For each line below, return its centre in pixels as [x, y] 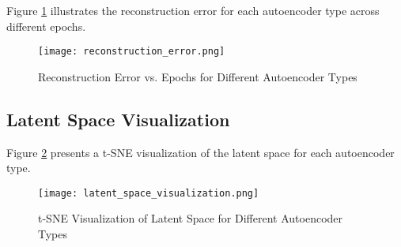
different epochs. [46, 26]
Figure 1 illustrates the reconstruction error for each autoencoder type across [193, 10]
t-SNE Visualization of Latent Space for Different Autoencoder [191, 218]
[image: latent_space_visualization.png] [149, 193]
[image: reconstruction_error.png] [132, 52]
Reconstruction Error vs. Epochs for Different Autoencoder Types [198, 76]
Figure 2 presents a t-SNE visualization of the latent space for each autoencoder [200, 152]
